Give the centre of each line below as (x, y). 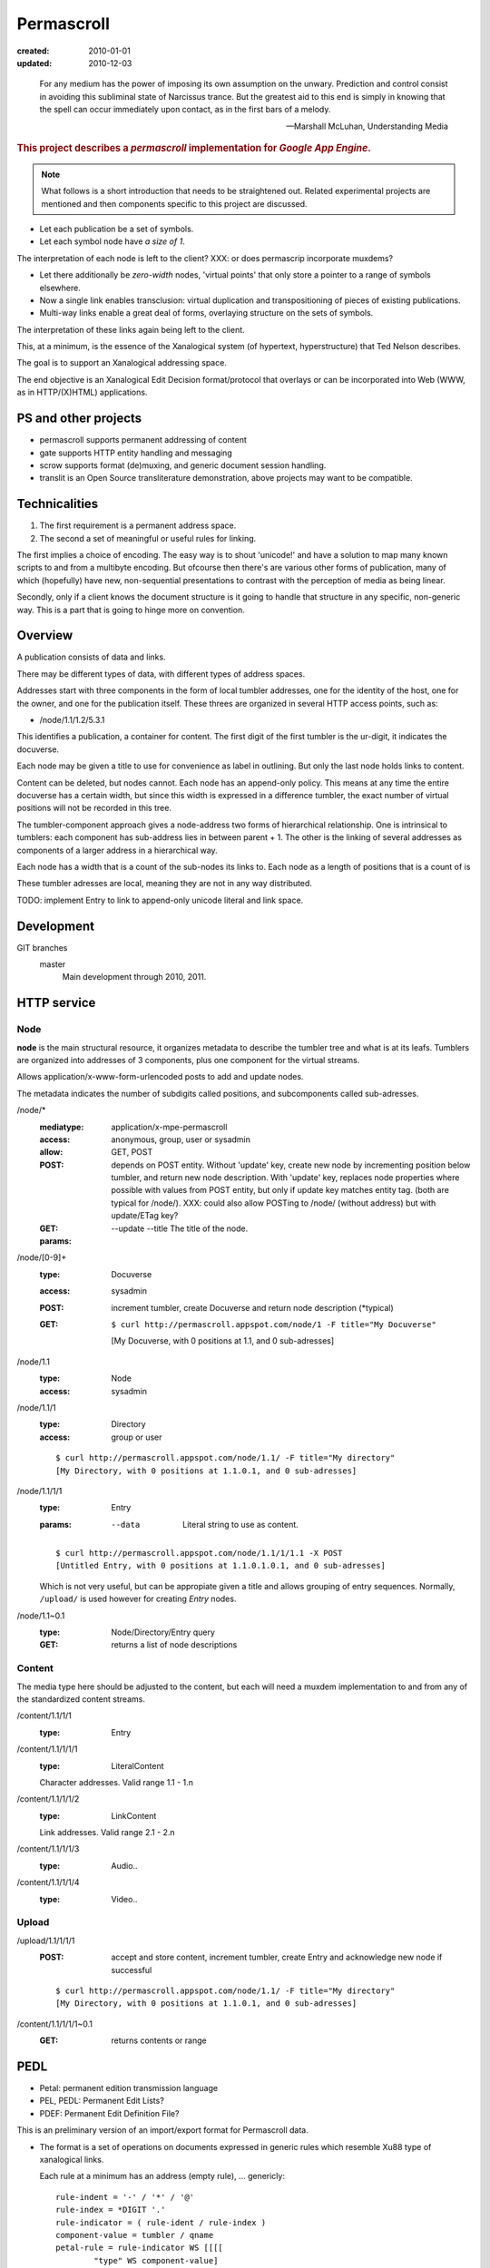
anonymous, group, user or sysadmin (181, 1139)
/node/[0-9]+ (42, 1257)
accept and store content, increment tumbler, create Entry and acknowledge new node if (277, 1957)
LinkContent (134, 1815)
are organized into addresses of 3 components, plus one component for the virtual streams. (188, 1060)
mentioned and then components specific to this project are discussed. (174, 203)
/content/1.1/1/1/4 (48, 1882)
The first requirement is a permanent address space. (138, 525)
